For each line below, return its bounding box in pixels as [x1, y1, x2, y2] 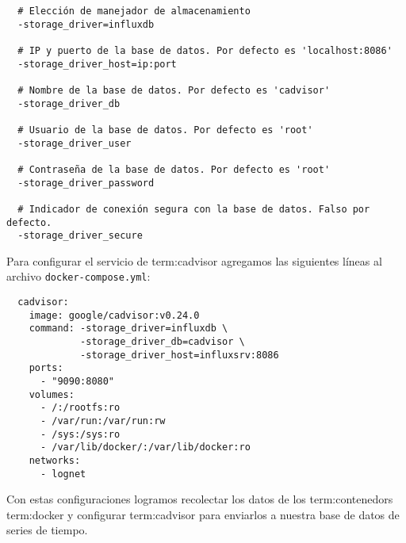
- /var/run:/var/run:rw [40, 415, 166, 426]
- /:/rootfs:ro [40, 402, 121, 414]
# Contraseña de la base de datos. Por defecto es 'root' [17, 163, 331, 175]
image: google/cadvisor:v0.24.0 [29, 309, 200, 321]
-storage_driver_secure [17, 230, 143, 242]
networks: [29, 454, 81, 466]
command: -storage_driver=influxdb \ [29, 323, 228, 335]
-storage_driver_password [17, 177, 155, 189]
